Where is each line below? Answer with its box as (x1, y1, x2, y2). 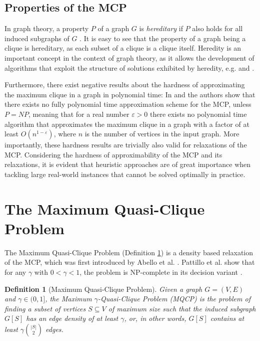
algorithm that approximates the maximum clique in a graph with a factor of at (4, 118, 249, 129)
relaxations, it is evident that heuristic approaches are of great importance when (4, 159, 251, 169)
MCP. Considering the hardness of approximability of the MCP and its (4, 149, 222, 159)
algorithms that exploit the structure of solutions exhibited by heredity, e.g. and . (4, 62, 254, 73)
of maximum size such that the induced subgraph (108, 303, 256, 313)
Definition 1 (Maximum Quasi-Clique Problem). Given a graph (4, 283, 202, 294)
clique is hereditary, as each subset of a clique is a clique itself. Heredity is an (4, 43, 241, 53)
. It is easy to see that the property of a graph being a (79, 33, 246, 43)
